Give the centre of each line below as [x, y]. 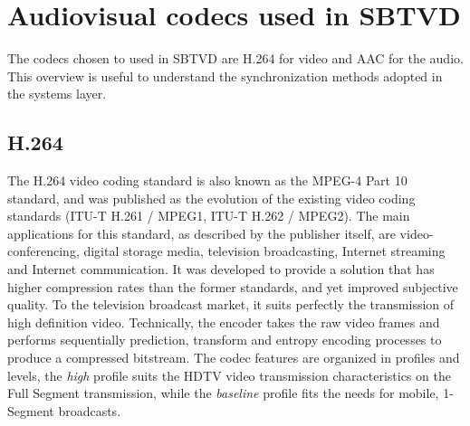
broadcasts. [90, 410]
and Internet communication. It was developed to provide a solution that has [221, 269]
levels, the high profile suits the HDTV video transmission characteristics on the [229, 375]
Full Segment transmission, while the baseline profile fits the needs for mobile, [223, 393]
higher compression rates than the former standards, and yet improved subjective [233, 286]
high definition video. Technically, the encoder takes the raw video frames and [224, 322]
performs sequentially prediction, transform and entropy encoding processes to [225, 340]
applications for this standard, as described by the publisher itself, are [201, 233]
